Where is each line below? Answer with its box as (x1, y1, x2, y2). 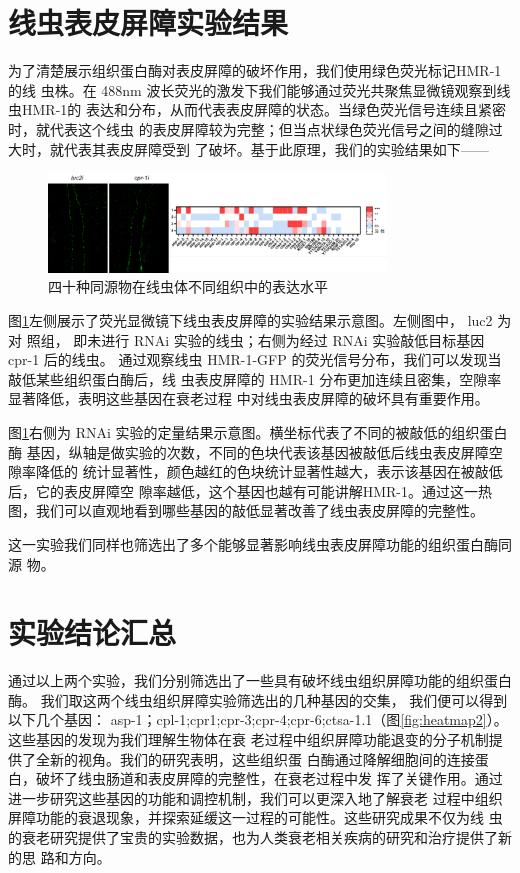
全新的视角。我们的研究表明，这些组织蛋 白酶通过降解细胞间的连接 (35, 748, 475, 769)
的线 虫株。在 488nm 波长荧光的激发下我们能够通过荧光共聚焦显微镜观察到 (8, 79, 497, 100)
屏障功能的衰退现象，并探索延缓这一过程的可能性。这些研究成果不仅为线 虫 (8, 807, 503, 828)
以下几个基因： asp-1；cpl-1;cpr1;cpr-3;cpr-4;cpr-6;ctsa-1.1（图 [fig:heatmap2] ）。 (8, 709, 508, 730)
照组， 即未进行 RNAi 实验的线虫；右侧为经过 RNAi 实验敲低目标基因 (26, 329, 485, 350)
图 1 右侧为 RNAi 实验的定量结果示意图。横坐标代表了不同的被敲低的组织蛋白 (8, 421, 508, 442)
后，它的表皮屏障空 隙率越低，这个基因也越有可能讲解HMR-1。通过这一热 (8, 480, 492, 501)
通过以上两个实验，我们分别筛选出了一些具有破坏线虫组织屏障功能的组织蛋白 (8, 670, 512, 691)
